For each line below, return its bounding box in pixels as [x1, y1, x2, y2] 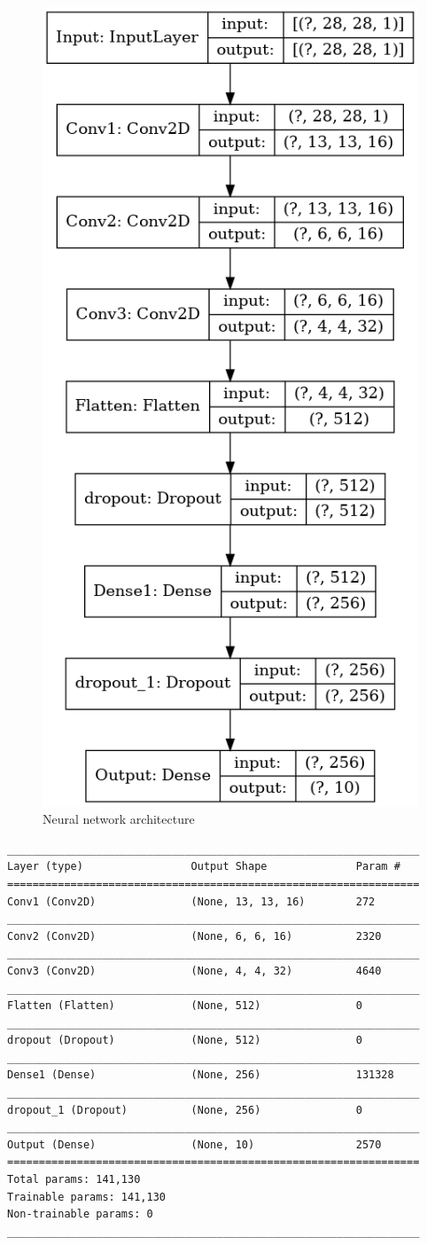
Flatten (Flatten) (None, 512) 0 [7, 999, 362, 1013]
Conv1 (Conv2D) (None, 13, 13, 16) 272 [7, 895, 376, 908]
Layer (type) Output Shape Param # [7, 860, 400, 873]
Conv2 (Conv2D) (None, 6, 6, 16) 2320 [7, 929, 382, 943]
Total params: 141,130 [7, 1173, 141, 1186]
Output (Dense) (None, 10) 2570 [7, 1138, 382, 1151]
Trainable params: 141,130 [7, 1190, 166, 1203]
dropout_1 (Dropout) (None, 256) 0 [7, 1103, 362, 1116]
